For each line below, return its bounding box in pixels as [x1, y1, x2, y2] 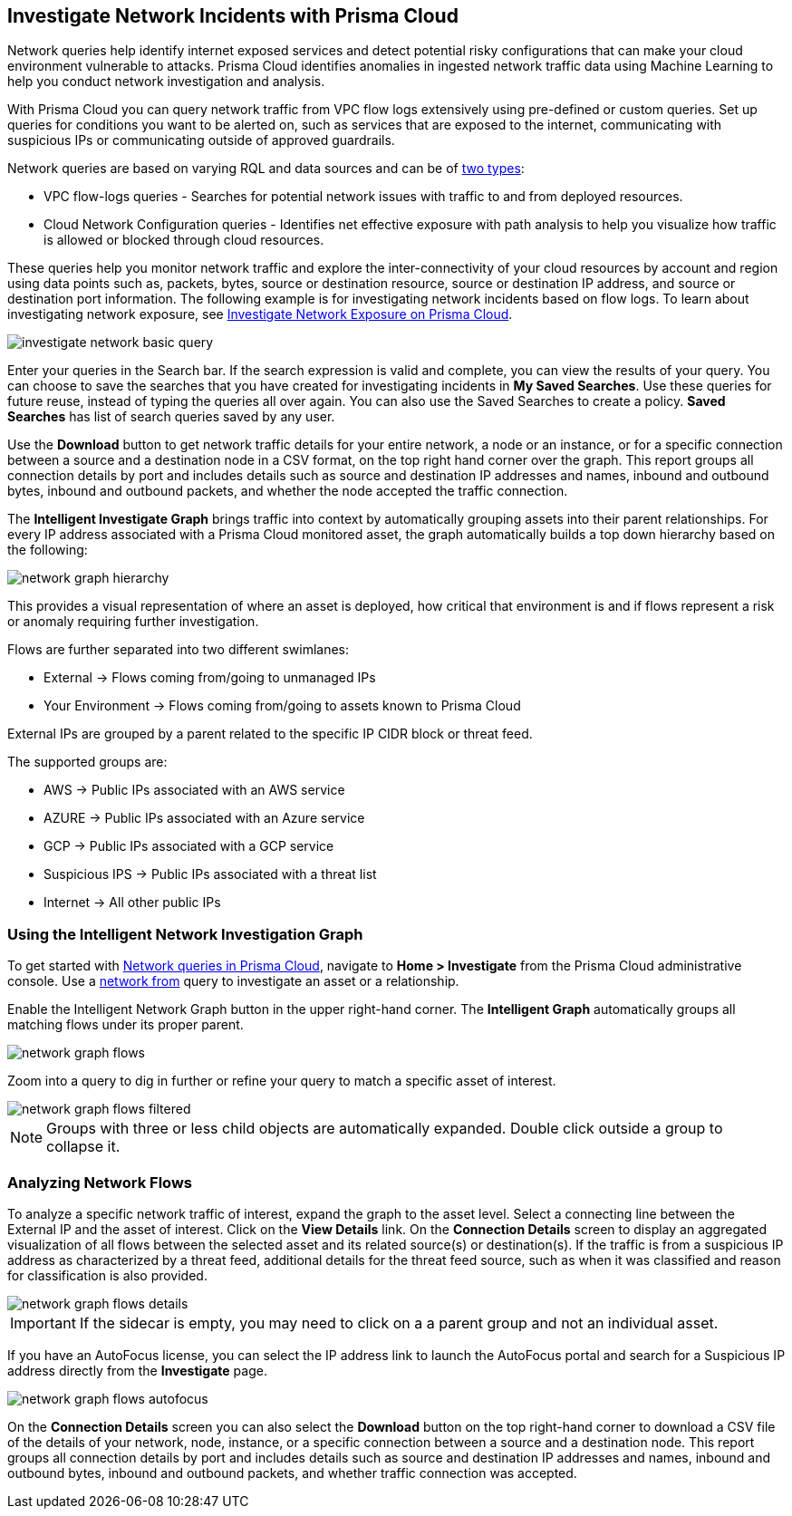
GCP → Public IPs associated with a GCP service [43, 838, 334, 855]
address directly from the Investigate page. [7, 1362, 267, 1378]
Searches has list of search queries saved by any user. [7, 409, 335, 425]
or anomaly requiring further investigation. [7, 613, 259, 630]
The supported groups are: [7, 754, 168, 770]
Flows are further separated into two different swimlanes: [7, 642, 350, 658]
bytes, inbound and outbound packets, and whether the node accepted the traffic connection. [7, 483, 568, 499]
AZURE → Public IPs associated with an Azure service [43, 810, 365, 826]
